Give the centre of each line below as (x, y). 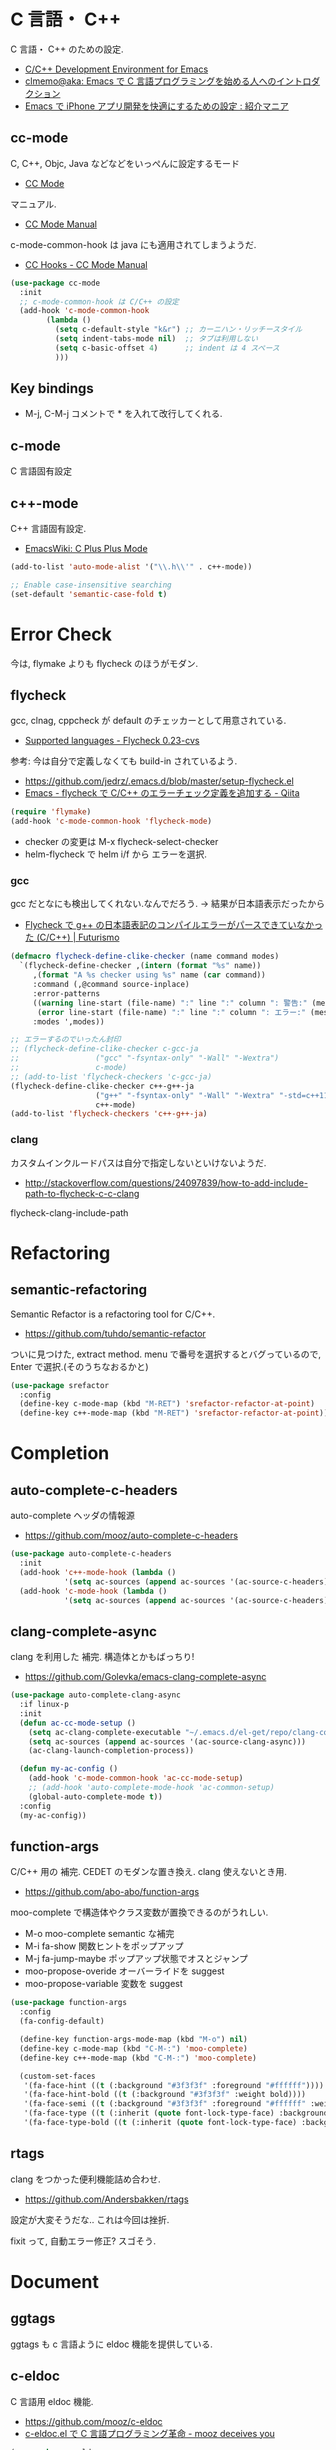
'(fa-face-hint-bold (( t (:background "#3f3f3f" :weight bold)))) (165, 2095)
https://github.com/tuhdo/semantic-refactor (115, 1333)
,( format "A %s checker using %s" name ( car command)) (149, 975)
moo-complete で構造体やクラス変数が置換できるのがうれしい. (139, 1912)
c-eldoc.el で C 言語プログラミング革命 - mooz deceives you (149, 2433)
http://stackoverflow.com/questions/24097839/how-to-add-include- (166, 1182)
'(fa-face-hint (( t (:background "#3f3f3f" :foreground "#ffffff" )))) (174, 2085)
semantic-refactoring (79, 1290)
